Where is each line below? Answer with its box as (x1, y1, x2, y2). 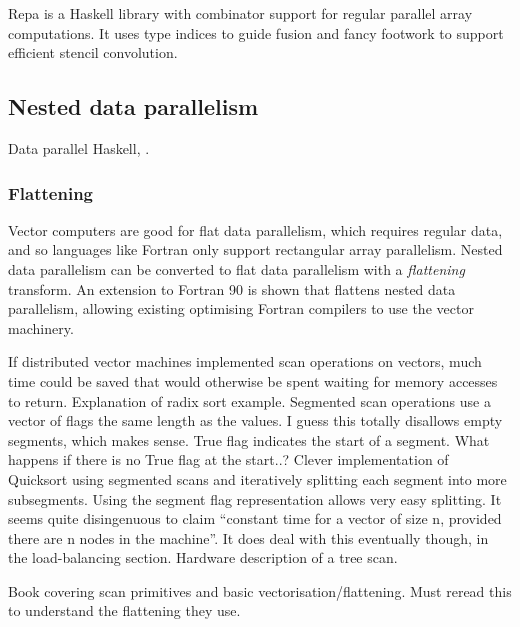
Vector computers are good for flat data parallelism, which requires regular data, (8, 219, 503, 240)
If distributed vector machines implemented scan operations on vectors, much (8, 351, 482, 372)
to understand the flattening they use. (8, 600, 241, 621)
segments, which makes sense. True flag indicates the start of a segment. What (8, 429, 490, 450)
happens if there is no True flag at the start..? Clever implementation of (8, 449, 449, 470)
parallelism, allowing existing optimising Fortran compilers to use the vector (8, 298, 474, 319)
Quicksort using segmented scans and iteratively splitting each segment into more (8, 468, 507, 489)
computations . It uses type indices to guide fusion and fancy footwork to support (8, 22, 504, 43)
